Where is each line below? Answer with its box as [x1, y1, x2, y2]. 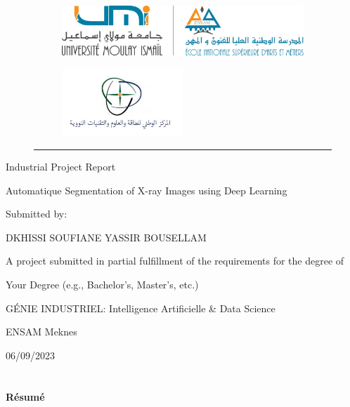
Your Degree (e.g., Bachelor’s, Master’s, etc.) [6, 276, 199, 291]
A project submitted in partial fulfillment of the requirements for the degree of [6, 253, 344, 268]
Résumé [6, 389, 45, 403]
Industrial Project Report [6, 159, 116, 174]
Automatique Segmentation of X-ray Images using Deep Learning [6, 182, 287, 197]
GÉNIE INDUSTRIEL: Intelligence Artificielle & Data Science [6, 300, 276, 315]
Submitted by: [6, 206, 67, 221]
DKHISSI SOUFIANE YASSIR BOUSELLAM [6, 229, 207, 244]
